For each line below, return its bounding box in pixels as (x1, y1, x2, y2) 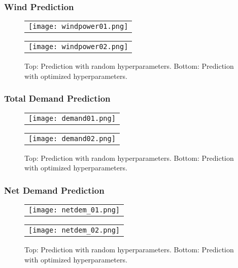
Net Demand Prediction (4, 184, 105, 196)
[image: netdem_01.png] (28, 206, 120, 214)
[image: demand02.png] (28, 134, 116, 143)
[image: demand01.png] (28, 114, 116, 122)
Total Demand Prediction (4, 92, 111, 105)
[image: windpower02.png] (28, 42, 128, 51)
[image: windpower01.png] (28, 22, 128, 31)
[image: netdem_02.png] (28, 226, 120, 235)
